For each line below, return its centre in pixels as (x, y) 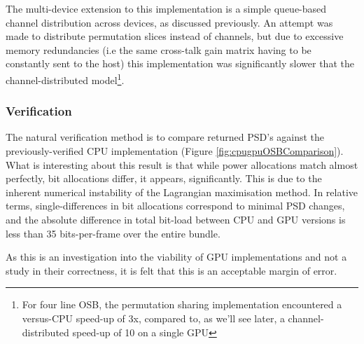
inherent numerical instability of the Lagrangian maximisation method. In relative (182, 192)
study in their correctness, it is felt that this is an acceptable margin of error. (171, 270)
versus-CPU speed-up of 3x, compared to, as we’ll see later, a (153, 318)
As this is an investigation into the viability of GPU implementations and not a (176, 257)
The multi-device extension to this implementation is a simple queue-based (166, 8)
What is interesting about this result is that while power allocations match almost (182, 164)
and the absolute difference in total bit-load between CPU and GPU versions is (176, 219)
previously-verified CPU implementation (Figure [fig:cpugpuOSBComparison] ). (175, 151)
